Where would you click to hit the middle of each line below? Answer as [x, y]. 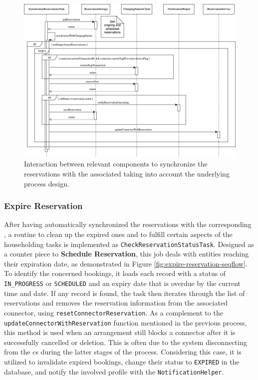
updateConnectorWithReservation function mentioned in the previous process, [126, 322]
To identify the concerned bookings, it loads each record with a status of [115, 273]
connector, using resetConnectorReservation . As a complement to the [114, 312]
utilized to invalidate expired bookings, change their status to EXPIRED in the [122, 361]
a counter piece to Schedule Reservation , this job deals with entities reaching [127, 254]
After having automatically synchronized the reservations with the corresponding [128, 224]
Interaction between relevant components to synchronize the [116, 164]
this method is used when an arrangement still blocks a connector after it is [120, 332]
